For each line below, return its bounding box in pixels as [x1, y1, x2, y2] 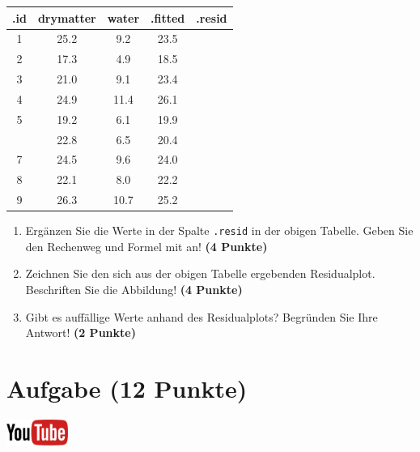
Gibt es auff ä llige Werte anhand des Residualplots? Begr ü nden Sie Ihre [25, 308, 378, 325]
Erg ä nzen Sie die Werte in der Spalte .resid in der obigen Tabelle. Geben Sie [25, 222, 414, 239]
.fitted [151, 9, 185, 26]
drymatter [37, 9, 96, 26]
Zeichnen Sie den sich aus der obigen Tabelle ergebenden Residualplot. [25, 265, 375, 282]
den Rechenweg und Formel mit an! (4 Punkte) [25, 237, 268, 254]
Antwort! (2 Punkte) [25, 324, 136, 341]
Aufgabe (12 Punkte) [6, 372, 248, 404]
